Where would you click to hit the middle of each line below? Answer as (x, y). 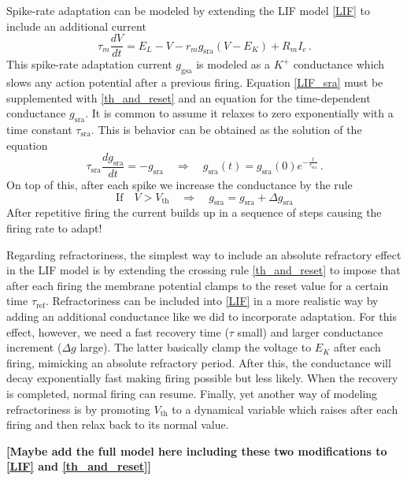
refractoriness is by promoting (78, 409)
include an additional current (76, 26)
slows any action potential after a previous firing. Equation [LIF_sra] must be (195, 82)
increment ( (34, 347)
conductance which (339, 64)
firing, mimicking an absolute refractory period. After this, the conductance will (199, 362)
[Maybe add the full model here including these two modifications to (197, 450)
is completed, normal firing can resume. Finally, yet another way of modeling (192, 393)
